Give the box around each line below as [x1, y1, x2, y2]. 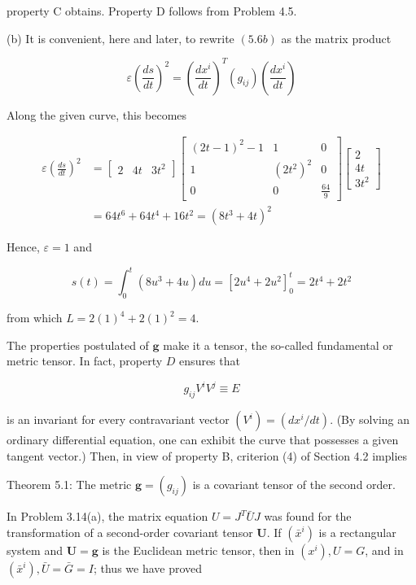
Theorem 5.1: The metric [7, 476, 132, 493]
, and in [365, 542, 404, 559]
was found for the [264, 508, 352, 525]
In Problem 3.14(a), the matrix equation [7, 508, 208, 525]
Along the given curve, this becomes [7, 106, 187, 123]
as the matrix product [281, 29, 392, 46]
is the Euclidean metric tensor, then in [102, 542, 295, 559]
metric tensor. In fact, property [7, 352, 163, 369]
